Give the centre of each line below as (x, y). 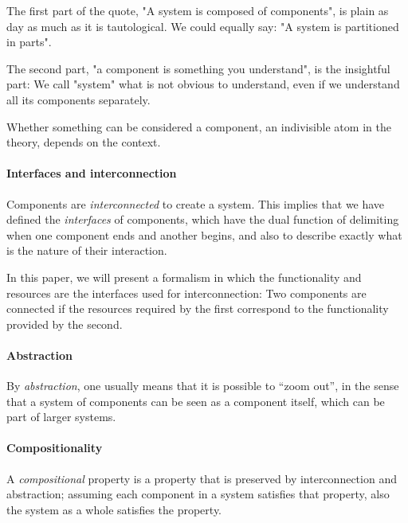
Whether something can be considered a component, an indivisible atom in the (199, 126)
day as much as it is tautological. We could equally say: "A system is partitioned (203, 26)
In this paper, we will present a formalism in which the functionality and (184, 277)
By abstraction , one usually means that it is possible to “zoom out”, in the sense (203, 386)
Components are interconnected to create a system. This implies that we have (196, 203)
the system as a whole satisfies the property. (114, 509)
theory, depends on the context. (84, 142)
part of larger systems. (61, 417)
